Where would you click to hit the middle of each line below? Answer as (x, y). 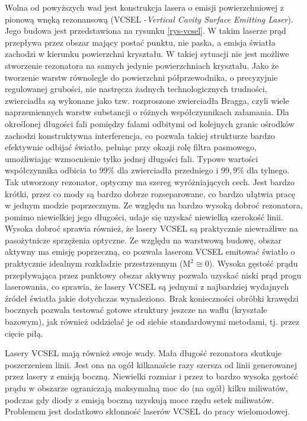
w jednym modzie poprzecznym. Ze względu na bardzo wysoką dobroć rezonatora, (154, 205)
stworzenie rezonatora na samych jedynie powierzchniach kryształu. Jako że (142, 65)
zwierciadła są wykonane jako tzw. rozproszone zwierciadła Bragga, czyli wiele (147, 100)
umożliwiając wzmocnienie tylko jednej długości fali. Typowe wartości (132, 158)
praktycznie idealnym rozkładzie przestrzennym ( (94, 263)
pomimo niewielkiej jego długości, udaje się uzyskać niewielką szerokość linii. (144, 216)
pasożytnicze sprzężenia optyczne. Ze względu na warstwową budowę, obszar (143, 240)
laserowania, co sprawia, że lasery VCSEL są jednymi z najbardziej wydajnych (147, 287)
